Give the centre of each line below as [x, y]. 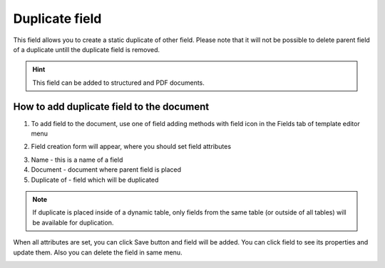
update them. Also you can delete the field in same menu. [98, 252]
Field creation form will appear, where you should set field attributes [131, 147]
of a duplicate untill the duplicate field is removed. [87, 49]
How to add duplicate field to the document [111, 107]
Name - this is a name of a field [77, 160]
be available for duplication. [73, 222]
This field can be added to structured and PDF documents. [118, 83]
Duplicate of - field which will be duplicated [95, 180]
